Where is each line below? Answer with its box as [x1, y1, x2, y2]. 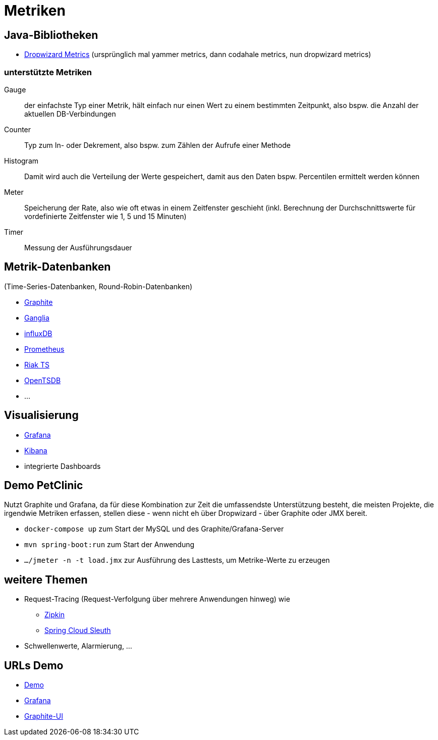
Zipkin [44, 610, 65, 619]
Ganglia [24, 313, 49, 322]
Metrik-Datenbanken [4, 260, 111, 274]
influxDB [24, 329, 52, 338]
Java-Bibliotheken [4, 28, 98, 41]
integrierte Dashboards [24, 461, 101, 470]
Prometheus [24, 344, 65, 353]
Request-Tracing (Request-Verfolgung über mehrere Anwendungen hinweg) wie [24, 595, 290, 604]
